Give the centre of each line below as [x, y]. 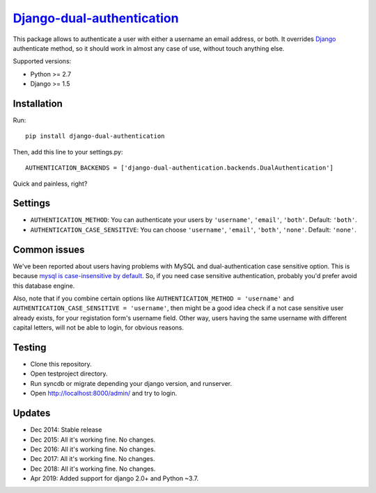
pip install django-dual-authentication [95, 136]
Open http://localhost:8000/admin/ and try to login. [104, 394]
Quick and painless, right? [50, 184]
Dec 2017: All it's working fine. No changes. [93, 459]
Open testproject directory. [69, 374]
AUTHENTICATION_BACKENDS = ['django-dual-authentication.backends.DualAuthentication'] [180, 168]
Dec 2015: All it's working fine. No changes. [93, 439]
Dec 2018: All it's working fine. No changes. [93, 469]
